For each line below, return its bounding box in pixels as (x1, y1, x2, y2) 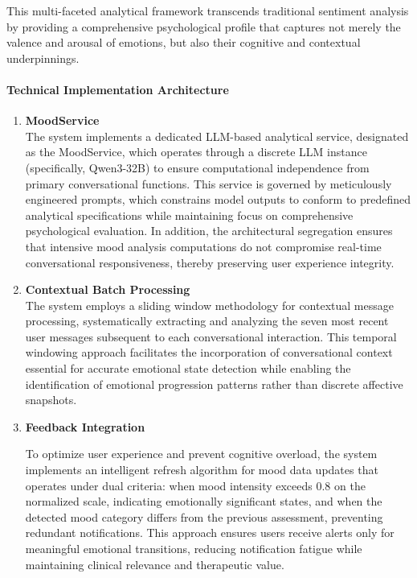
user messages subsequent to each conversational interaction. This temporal (25, 328, 397, 345)
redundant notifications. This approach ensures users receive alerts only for (25, 524, 395, 541)
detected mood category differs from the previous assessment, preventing (25, 508, 383, 525)
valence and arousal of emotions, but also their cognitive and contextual (6, 34, 361, 51)
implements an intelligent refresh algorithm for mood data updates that (25, 461, 378, 478)
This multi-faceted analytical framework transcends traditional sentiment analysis (6, 2, 409, 19)
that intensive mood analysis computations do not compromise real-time (25, 237, 382, 254)
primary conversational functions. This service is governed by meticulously (25, 175, 392, 192)
